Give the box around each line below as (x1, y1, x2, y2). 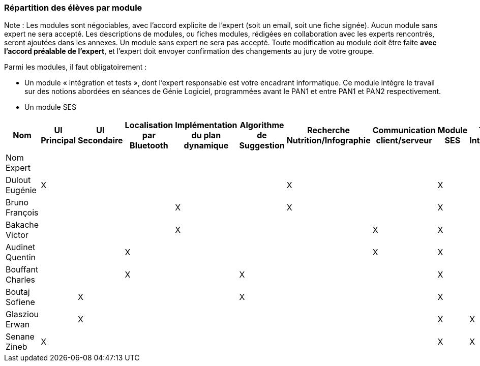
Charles (6, 274, 36, 285)
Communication (372, 125, 436, 136)
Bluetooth (130, 140, 168, 151)
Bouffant (6, 264, 39, 275)
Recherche (307, 125, 350, 136)
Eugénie (6, 185, 37, 196)
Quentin (6, 252, 36, 263)
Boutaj (6, 287, 30, 297)
